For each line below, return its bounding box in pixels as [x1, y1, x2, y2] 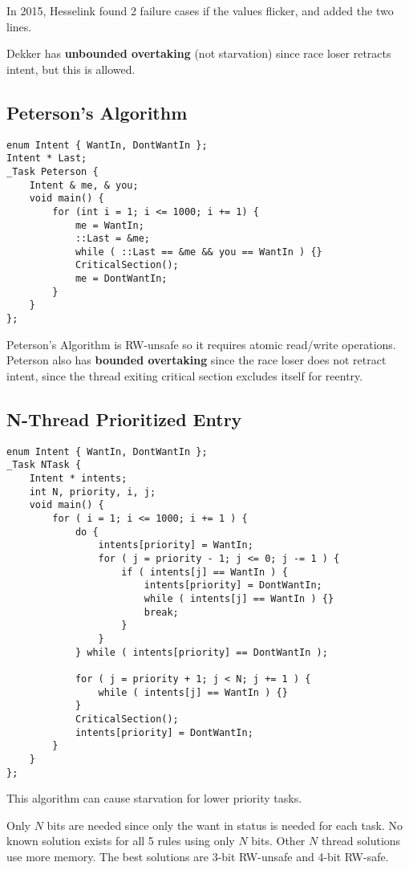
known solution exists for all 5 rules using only [6, 832, 235, 849]
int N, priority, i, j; [29, 486, 156, 498]
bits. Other [251, 832, 306, 849]
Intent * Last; [6, 152, 87, 165]
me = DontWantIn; [75, 273, 168, 285]
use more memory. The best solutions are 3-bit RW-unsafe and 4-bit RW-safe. [6, 848, 389, 864]
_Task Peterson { [6, 165, 99, 177]
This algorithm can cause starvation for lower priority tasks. [6, 790, 302, 807]
